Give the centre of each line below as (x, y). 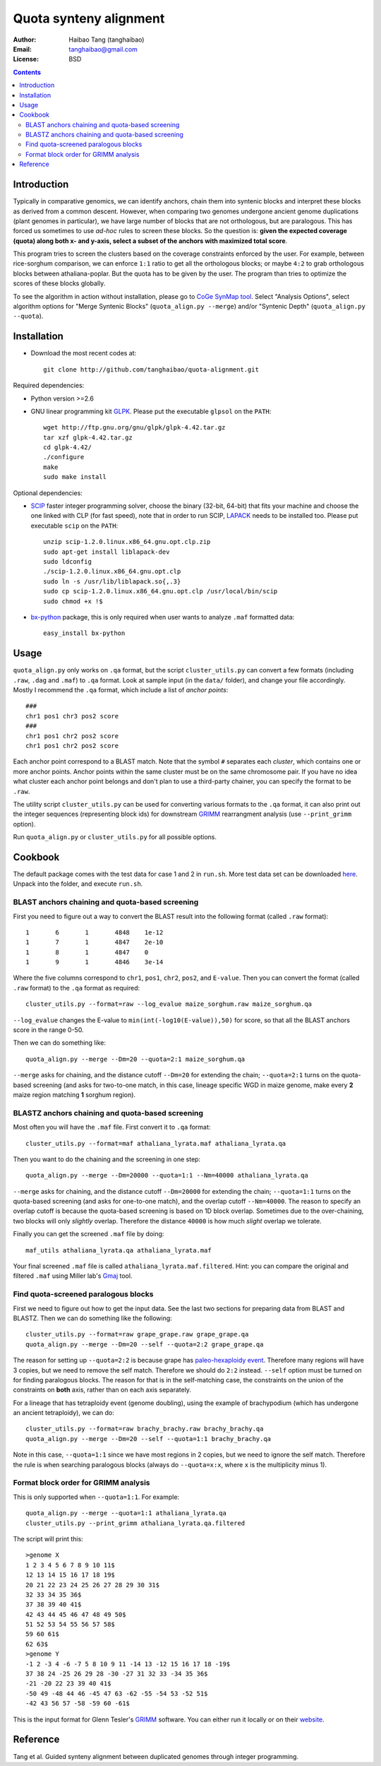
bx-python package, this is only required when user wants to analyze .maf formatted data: (163, 617)
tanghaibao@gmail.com (103, 49)
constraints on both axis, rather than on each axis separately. (102, 1390)
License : (26, 59)
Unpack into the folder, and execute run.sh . (78, 884)
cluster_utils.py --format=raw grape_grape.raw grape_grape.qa (137, 1334)
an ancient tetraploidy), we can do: (64, 1413)
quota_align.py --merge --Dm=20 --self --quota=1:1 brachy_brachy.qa (149, 1439)
